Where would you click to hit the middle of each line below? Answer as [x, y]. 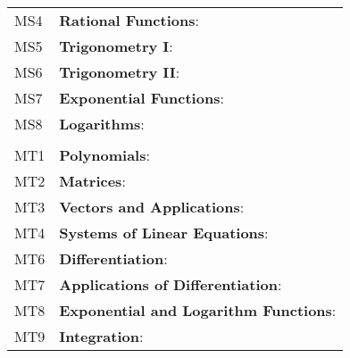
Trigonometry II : [120, 72]
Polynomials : [104, 155]
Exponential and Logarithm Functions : [198, 310]
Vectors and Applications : [152, 207]
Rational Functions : [129, 20]
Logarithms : [102, 124]
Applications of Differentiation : [171, 284]
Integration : [101, 336]
